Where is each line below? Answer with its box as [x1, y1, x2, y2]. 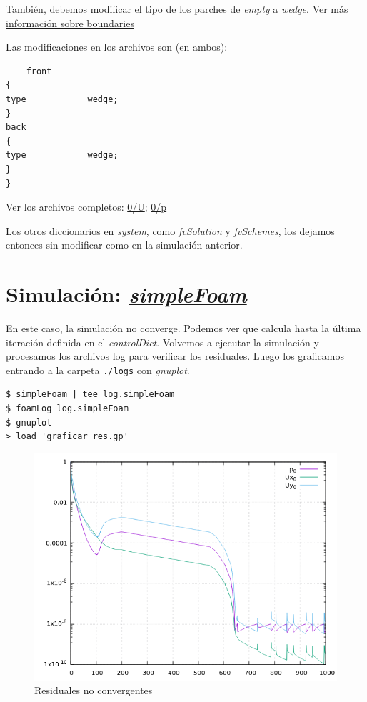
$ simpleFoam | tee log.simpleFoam [6, 389, 175, 400]
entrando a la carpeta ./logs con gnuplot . [6, 362, 190, 377]
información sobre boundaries [6, 15, 134, 30]
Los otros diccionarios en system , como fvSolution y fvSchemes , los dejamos [6, 223, 335, 238]
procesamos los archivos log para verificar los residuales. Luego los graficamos [6, 349, 344, 363]
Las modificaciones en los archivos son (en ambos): [6, 39, 228, 54]
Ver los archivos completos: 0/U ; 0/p [6, 199, 167, 214]
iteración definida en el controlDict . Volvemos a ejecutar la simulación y [6, 334, 319, 349]
